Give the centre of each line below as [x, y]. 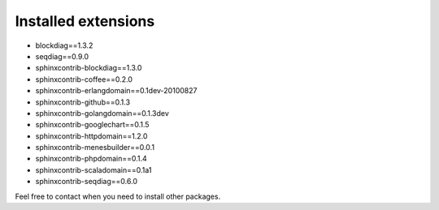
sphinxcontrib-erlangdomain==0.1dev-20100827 [116, 91]
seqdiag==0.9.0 [62, 56]
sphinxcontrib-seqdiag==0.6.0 [87, 182]
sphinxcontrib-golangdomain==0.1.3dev [102, 113]
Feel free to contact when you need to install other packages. [118, 196]
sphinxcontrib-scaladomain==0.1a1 [93, 169]
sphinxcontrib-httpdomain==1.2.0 [91, 136]
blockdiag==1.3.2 [64, 45]
